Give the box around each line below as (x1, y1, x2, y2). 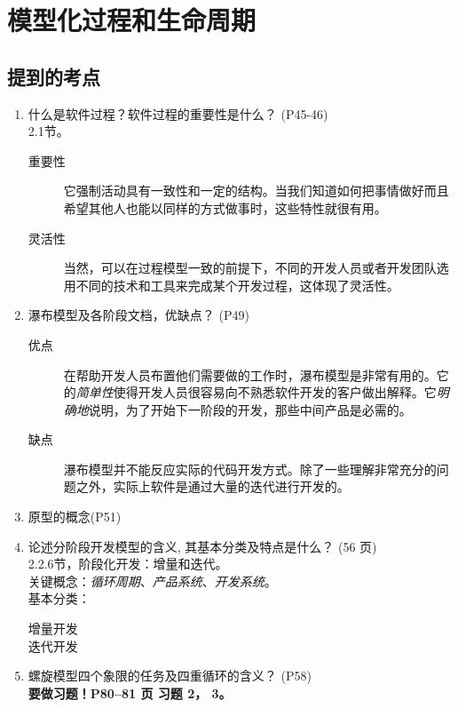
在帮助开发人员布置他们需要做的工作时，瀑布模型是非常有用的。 (63, 365, 437, 384)
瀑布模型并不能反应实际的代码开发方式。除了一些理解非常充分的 (63, 459, 437, 478)
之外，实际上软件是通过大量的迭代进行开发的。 (75, 477, 350, 496)
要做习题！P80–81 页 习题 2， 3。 (28, 683, 232, 702)
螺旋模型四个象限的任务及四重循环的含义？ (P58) (28, 666, 312, 685)
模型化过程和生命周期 (7, 2, 257, 38)
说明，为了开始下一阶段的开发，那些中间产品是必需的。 (88, 400, 412, 418)
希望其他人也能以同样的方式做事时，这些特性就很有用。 (63, 198, 387, 217)
